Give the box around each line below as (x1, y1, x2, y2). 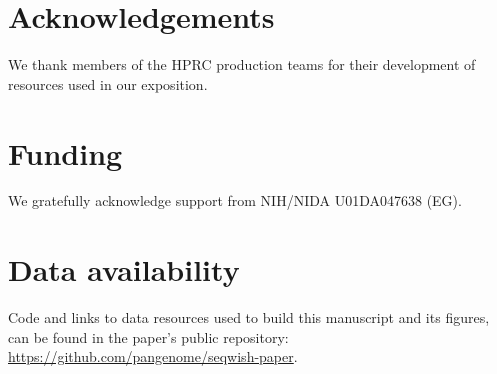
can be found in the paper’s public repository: (8, 326, 289, 347)
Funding (8, 132, 123, 173)
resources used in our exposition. (8, 73, 208, 94)
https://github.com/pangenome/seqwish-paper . (8, 346, 298, 367)
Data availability (8, 249, 240, 290)
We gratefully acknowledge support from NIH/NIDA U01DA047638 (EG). (8, 190, 462, 211)
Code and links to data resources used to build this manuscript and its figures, (8, 307, 490, 328)
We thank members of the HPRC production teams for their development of (8, 54, 476, 75)
